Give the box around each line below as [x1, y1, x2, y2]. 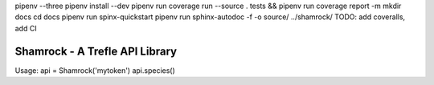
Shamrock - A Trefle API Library [14, 44, 177, 58]
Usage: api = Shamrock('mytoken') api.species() [14, 65, 176, 75]
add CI [14, 23, 37, 33]
